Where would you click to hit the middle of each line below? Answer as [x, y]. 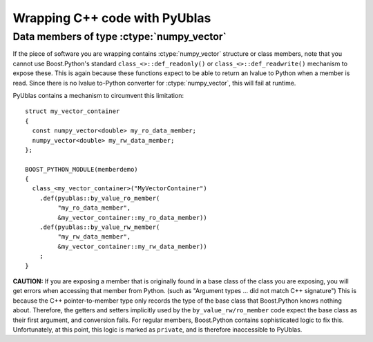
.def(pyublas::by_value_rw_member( [99, 227]
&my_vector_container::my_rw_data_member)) [132, 246]
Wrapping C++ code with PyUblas [112, 18]
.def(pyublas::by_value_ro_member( [99, 198]
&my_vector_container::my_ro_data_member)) [132, 218]
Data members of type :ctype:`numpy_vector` [120, 37]
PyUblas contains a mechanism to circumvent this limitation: [98, 95]
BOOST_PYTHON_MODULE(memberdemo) [82, 169]
